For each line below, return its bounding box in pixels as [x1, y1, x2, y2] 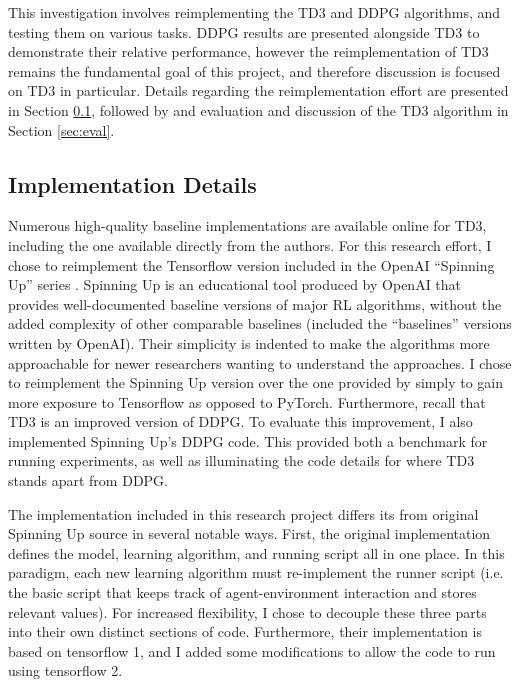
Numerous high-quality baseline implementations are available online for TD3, [8, 215, 487, 236]
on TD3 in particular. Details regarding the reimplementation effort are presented [8, 80, 509, 101]
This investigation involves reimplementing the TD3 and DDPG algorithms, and [8, 2, 501, 22]
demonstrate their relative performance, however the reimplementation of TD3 [8, 41, 489, 62]
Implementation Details [8, 168, 257, 199]
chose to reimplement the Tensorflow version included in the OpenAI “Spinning [8, 254, 495, 275]
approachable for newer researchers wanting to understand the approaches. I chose [8, 352, 512, 373]
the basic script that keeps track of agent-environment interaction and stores [8, 582, 477, 603]
